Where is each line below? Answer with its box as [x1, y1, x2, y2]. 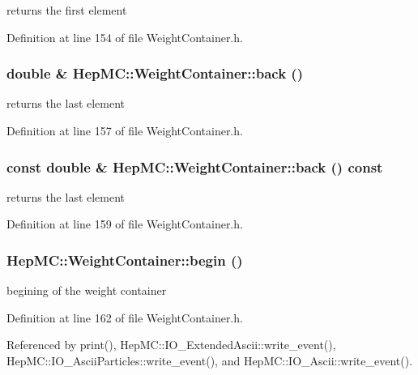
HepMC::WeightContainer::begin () [6, 249, 243, 270]
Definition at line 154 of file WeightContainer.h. [6, 28, 243, 45]
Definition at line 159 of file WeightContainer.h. [6, 215, 243, 232]
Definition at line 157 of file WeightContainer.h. [6, 122, 243, 138]
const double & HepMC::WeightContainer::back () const [6, 156, 383, 177]
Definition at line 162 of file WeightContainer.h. [6, 309, 243, 326]
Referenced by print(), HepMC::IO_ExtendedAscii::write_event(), [6, 336, 336, 353]
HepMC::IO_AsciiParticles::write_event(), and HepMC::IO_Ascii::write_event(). [6, 352, 413, 369]
